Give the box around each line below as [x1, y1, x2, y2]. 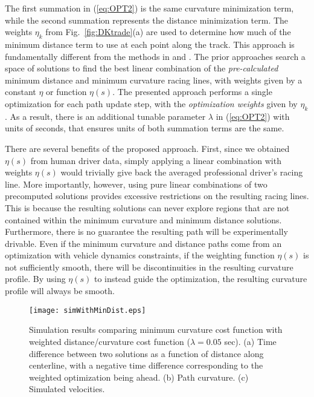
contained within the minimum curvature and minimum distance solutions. [5, 213, 282, 226]
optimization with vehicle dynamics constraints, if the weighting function [5, 249, 275, 261]
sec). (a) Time [224, 335, 277, 347]
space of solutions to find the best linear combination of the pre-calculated [5, 62, 278, 74]
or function [46, 85, 87, 98]
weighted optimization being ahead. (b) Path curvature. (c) [29, 370, 249, 383]
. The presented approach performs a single [112, 85, 272, 98]
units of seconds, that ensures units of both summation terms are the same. [5, 122, 284, 134]
